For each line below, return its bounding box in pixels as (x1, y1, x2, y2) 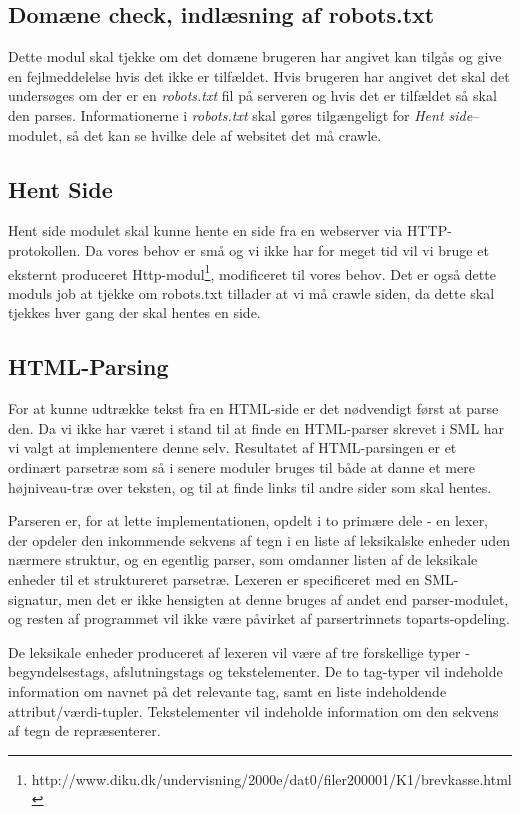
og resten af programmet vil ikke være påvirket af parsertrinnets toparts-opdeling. (8, 608, 510, 629)
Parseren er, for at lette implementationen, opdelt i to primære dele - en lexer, (8, 510, 489, 531)
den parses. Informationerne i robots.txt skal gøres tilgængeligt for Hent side (8, 104, 473, 125)
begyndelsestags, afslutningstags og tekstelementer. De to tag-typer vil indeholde (8, 661, 503, 682)
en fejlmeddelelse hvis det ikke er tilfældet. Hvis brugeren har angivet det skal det (8, 65, 510, 86)
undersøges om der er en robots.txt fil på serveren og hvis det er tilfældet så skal (8, 85, 497, 106)
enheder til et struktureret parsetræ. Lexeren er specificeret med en (8, 568, 420, 589)
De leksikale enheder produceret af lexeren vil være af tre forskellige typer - (8, 641, 470, 662)
